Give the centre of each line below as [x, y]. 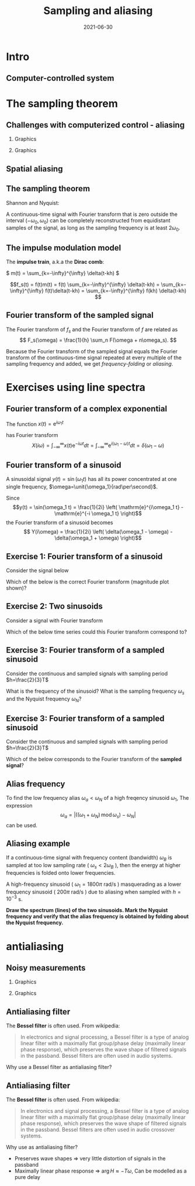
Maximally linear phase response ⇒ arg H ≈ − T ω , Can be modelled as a [100, 1171]
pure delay [27, 1177]
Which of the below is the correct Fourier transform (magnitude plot [88, 582]
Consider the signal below [37, 570]
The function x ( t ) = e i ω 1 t [35, 424]
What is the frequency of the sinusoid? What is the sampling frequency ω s [95, 692]
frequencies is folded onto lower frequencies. [61, 872]
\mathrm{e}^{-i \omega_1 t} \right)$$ [98, 514]
